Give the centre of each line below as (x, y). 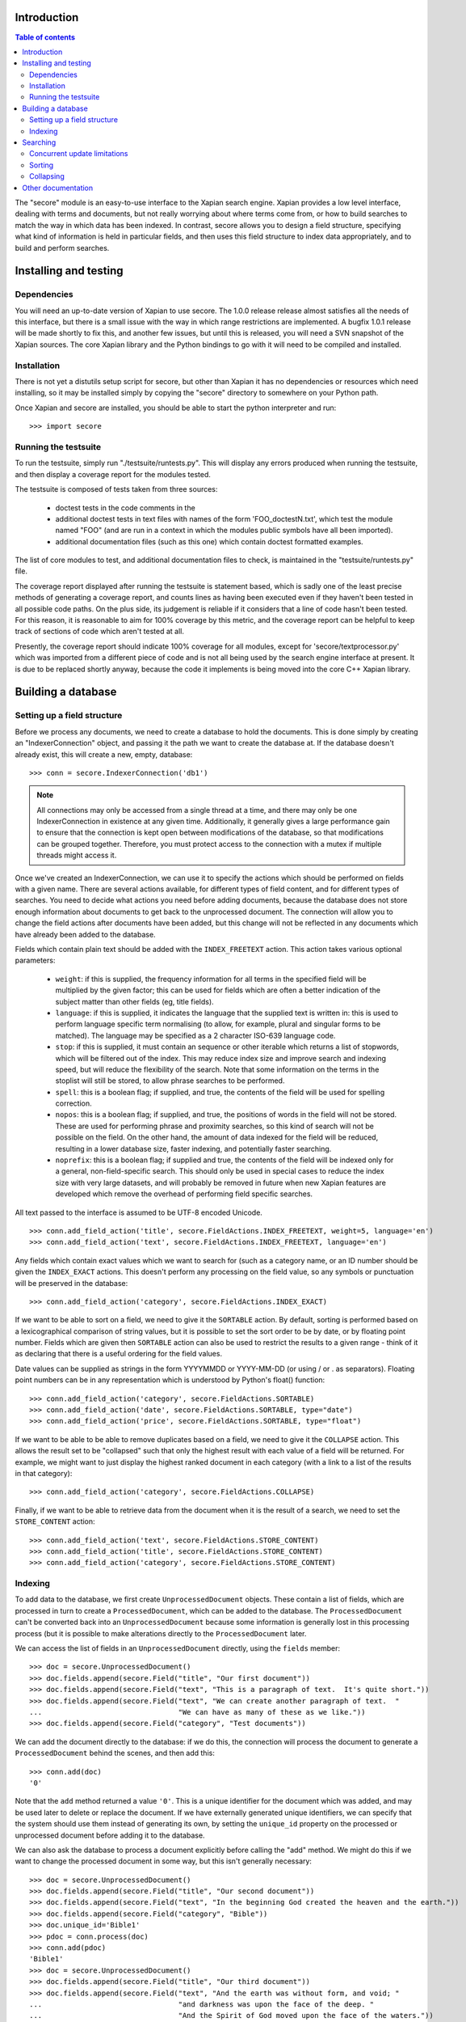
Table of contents (45, 37)
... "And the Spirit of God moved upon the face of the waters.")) (231, 2016)
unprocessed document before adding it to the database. (110, 1835)
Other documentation (58, 188)
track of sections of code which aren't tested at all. (100, 632)
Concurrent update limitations (79, 154)
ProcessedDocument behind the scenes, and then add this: (115, 1753)
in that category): (44, 1473)
